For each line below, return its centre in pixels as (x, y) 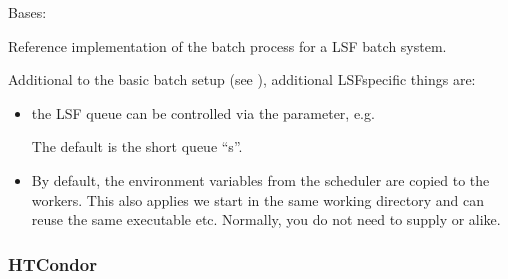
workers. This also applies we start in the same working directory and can (257, 199)
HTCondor (52, 263)
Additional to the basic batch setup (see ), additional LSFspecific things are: (242, 79)
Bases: (27, 12)
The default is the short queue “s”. (137, 146)
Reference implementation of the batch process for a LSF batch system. (227, 45)
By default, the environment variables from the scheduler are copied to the (260, 179)
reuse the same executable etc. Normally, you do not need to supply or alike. (266, 219)
